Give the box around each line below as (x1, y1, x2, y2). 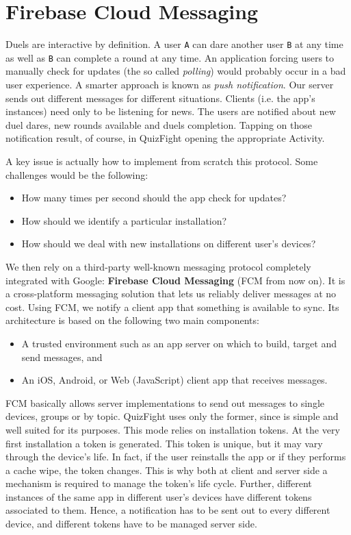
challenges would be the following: (5, 167, 148, 182)
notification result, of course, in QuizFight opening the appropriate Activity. (5, 131, 325, 145)
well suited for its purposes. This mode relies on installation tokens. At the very (5, 422, 340, 436)
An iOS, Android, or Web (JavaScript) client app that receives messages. (21, 373, 328, 387)
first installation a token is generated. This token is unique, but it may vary (5, 436, 323, 450)
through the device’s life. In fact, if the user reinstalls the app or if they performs (5, 449, 346, 464)
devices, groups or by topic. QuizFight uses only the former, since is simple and (5, 409, 339, 423)
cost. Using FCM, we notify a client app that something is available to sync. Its (5, 299, 339, 314)
